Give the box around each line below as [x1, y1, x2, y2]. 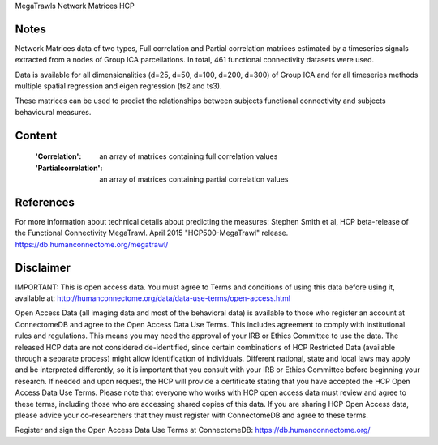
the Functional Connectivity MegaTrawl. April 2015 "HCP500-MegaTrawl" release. [15, 228, 289, 238]
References [15, 195, 75, 209]
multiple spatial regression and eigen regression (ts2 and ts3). [15, 81, 222, 91]
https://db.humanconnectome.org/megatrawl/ [15, 239, 169, 249]
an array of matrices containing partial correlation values [99, 174, 289, 184]
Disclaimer [15, 260, 71, 275]
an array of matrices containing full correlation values [99, 152, 278, 161]
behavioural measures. [15, 107, 92, 117]
